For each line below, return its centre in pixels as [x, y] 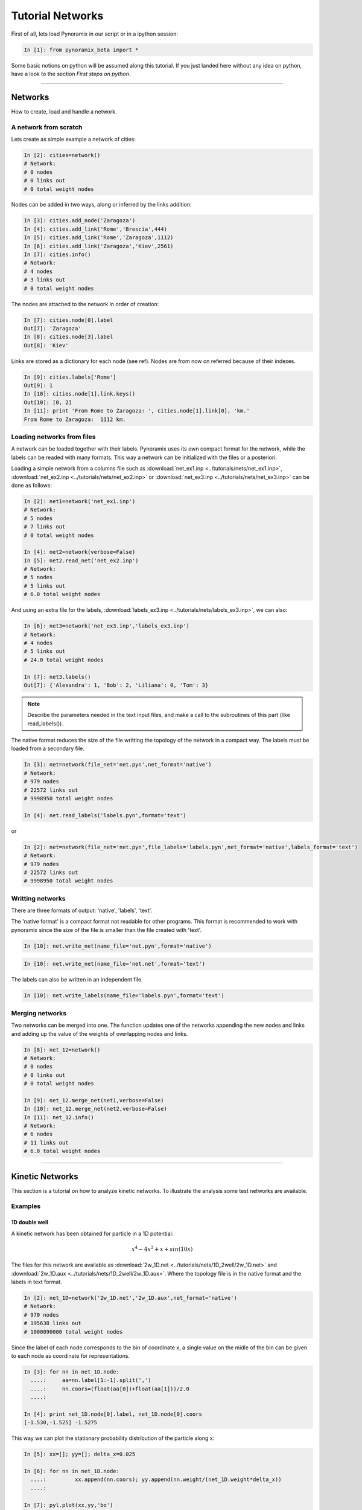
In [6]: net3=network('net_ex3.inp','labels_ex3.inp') [106, 626]
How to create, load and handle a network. [64, 111]
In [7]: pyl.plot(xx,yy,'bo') [68, 1505]
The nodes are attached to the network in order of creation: [85, 304]
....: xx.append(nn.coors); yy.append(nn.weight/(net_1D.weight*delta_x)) [156, 1479]
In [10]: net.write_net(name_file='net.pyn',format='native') [118, 946]
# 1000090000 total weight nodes [73, 1332]
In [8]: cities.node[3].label [68, 337]
